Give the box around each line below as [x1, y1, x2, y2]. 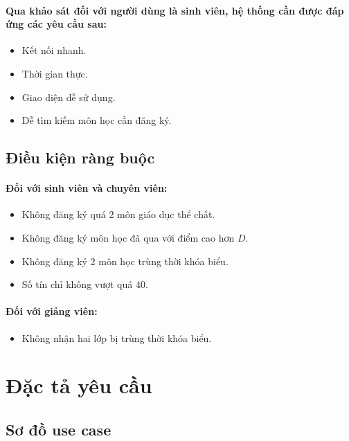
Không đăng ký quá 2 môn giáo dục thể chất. [21, 207, 215, 222]
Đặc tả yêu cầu [6, 371, 152, 399]
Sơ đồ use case [6, 418, 111, 440]
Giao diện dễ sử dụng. [21, 89, 116, 104]
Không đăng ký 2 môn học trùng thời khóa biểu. [21, 253, 229, 268]
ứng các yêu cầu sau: [6, 17, 107, 31]
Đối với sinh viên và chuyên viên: [6, 181, 168, 195]
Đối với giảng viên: [6, 304, 98, 318]
